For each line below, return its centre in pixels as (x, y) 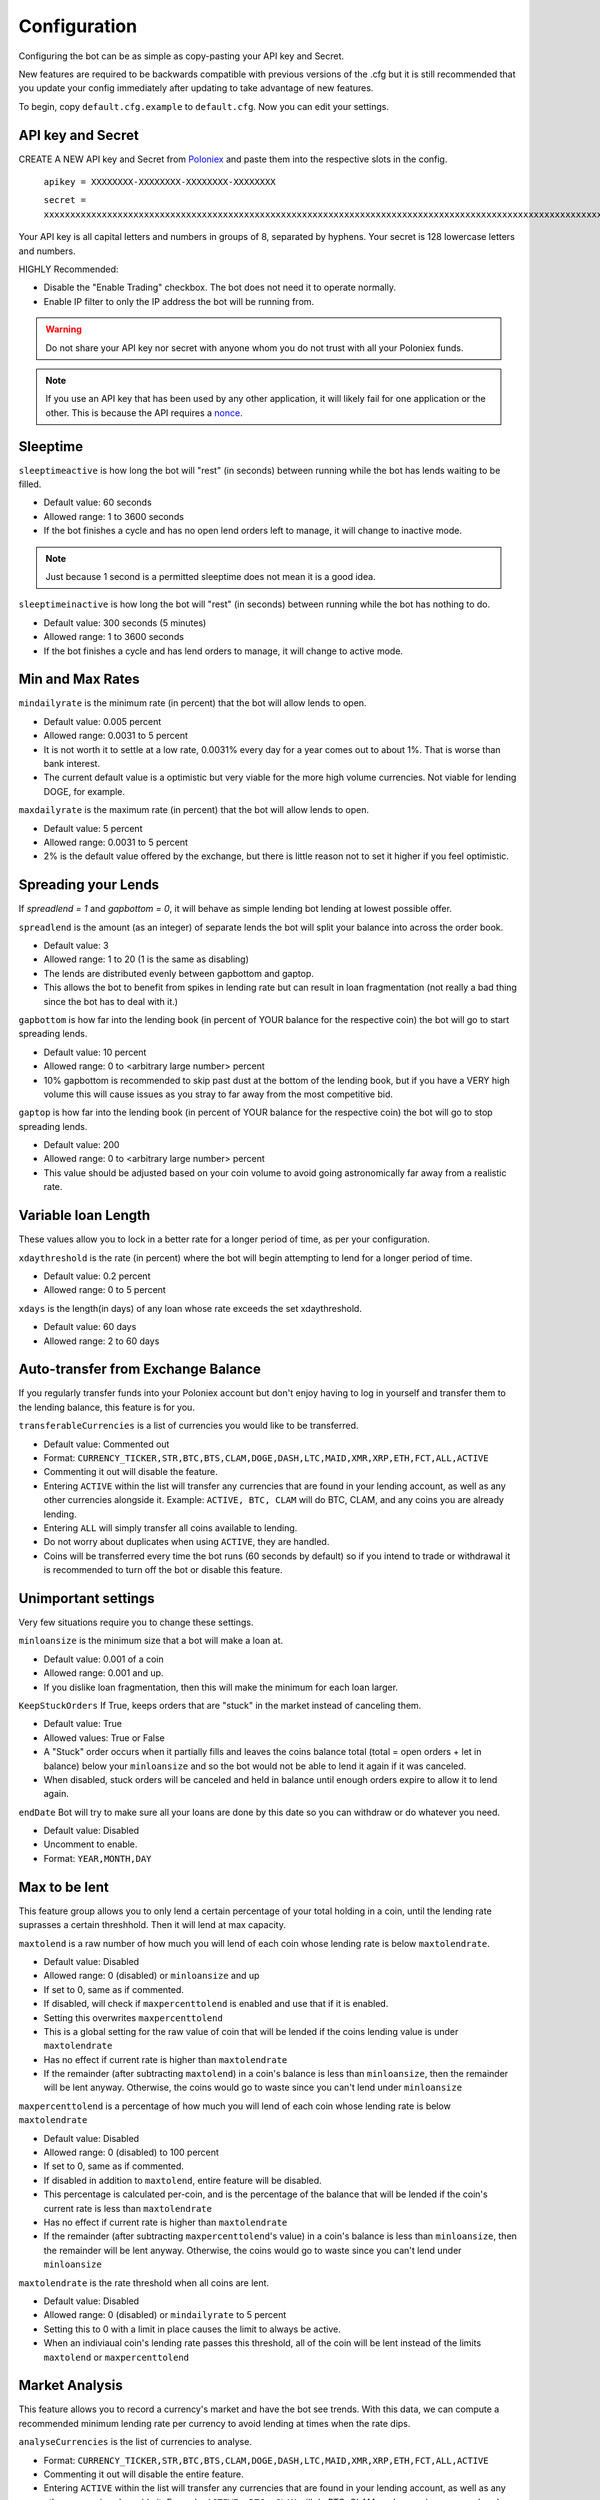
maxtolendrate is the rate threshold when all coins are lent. (144, 2282)
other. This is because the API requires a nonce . (144, 412)
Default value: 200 (81, 1145)
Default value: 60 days (90, 1327)
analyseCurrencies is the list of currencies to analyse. (135, 2442)
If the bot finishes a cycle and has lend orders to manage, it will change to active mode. (223, 651)
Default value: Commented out (106, 1444)
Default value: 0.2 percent (97, 1276)
